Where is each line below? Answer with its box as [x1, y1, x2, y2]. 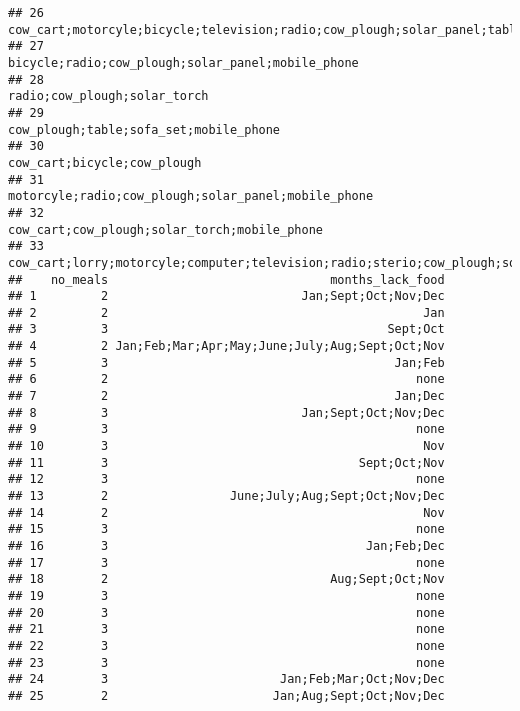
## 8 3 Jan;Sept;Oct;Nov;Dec [8, 405, 445, 420]
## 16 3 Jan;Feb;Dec [8, 539, 445, 553]
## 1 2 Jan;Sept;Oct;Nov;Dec [8, 289, 445, 304]
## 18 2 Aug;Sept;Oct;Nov [8, 572, 445, 587]
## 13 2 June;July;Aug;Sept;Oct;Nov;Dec [8, 489, 445, 504]
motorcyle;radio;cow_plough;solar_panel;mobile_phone [8, 189, 374, 204]
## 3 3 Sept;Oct [8, 322, 445, 337]
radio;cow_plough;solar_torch [8, 89, 209, 104]
